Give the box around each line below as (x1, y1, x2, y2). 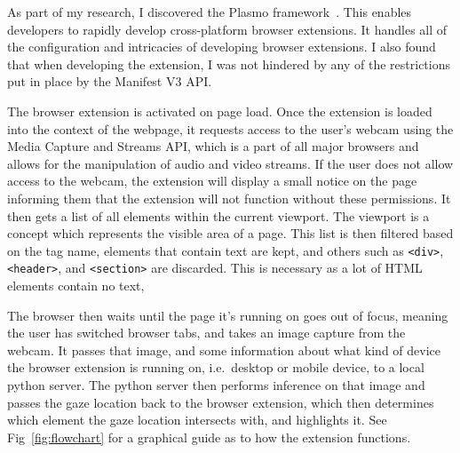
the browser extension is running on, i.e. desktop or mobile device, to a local (7, 358, 424, 377)
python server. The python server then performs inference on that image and (7, 376, 425, 393)
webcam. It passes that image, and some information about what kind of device (7, 340, 440, 359)
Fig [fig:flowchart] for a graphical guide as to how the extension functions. (7, 427, 411, 446)
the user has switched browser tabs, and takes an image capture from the (7, 323, 406, 342)
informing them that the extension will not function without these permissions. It (7, 188, 451, 207)
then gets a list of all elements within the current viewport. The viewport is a (7, 206, 430, 225)
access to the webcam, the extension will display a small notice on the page (7, 171, 417, 190)
